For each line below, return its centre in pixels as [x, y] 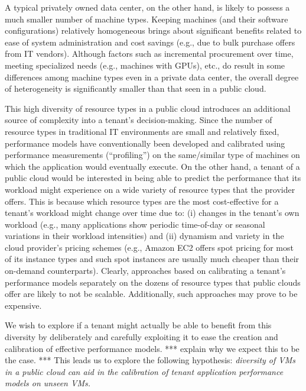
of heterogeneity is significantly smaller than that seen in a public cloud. [136, 88]
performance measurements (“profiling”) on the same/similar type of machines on [152, 155]
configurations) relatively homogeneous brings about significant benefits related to [153, 30]
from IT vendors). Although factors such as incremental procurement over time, [149, 54]
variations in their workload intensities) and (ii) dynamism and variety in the [144, 236]
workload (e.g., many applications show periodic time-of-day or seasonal [135, 224]
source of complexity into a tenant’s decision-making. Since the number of [139, 120]
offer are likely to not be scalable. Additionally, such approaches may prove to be [151, 294]
